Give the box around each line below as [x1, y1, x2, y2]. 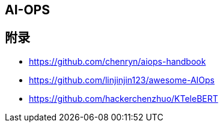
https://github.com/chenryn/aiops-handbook [29, 56, 206, 66]
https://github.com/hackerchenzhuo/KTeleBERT [29, 93, 218, 104]
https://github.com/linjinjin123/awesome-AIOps [29, 74, 215, 85]
